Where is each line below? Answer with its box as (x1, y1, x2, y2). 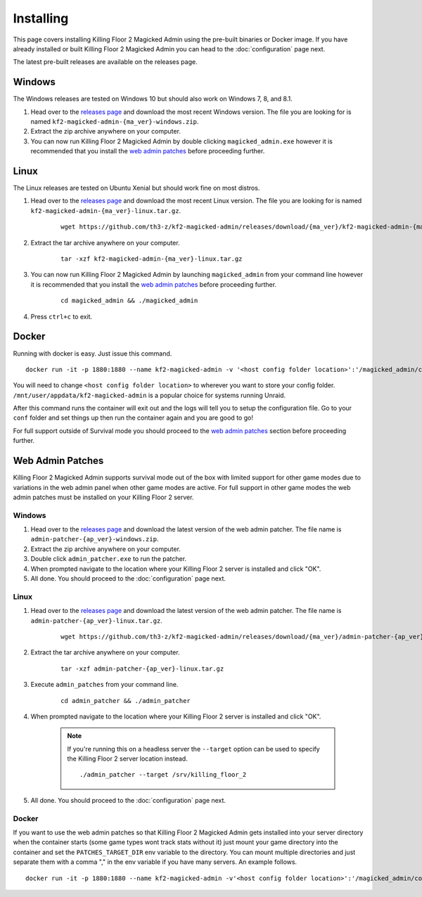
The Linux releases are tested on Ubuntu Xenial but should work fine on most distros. (13, 183, 260, 193)
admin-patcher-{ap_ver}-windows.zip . (30, 535, 159, 543)
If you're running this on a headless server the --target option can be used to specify (67, 744, 320, 753)
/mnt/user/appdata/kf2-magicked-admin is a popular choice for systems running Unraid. (13, 391, 286, 399)
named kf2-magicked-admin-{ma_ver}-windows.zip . (30, 117, 199, 126)
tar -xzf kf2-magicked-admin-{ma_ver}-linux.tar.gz (60, 255, 243, 263)
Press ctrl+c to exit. (30, 312, 93, 321)
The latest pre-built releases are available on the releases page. (13, 58, 198, 66)
